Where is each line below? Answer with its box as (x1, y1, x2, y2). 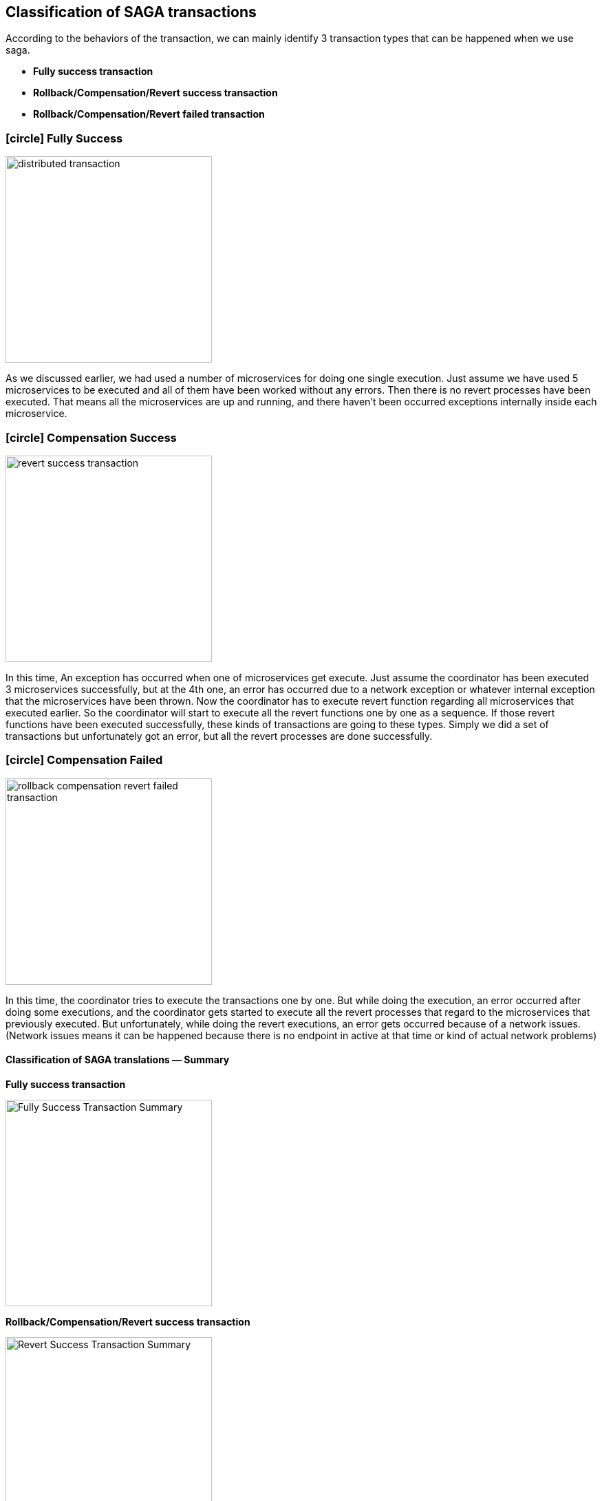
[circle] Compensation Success (6, 430, 177, 445)
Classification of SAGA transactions (6, 3, 257, 21)
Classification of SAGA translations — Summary (6, 1054, 230, 1066)
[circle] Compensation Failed (6, 753, 163, 767)
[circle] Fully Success (6, 131, 123, 145)
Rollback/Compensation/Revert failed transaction (33, 108, 265, 120)
